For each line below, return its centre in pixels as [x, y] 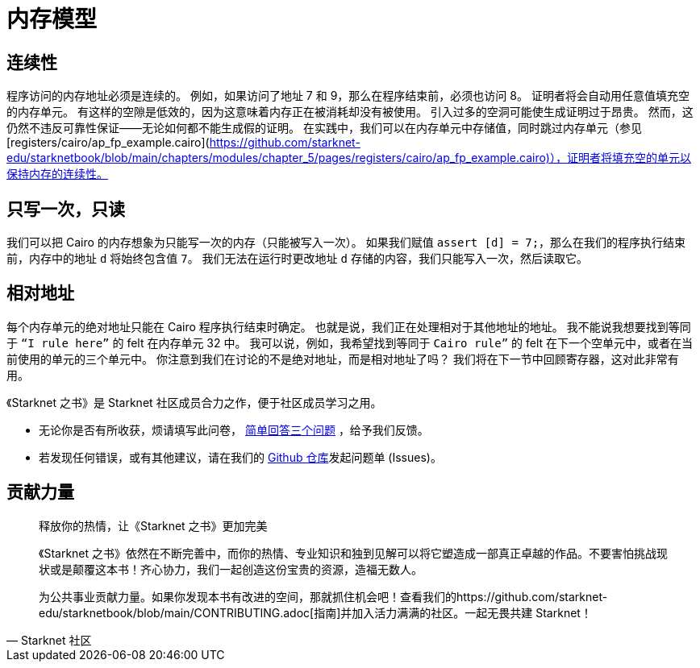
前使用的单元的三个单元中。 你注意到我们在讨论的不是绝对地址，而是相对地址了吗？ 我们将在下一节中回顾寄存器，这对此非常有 [343, 359]
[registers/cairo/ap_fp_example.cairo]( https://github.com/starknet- [183, 143]
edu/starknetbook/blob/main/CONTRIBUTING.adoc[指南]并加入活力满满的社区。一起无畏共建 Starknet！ [315, 612]
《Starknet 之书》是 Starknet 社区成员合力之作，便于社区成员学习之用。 [194, 402]
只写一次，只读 [66, 209]
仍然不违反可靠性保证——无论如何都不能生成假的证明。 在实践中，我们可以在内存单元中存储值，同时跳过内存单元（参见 [324, 128]
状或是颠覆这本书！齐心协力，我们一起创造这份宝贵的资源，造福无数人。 [231, 569]
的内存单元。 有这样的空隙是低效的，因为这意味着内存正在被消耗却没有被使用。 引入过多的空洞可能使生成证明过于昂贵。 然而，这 [350, 112]
